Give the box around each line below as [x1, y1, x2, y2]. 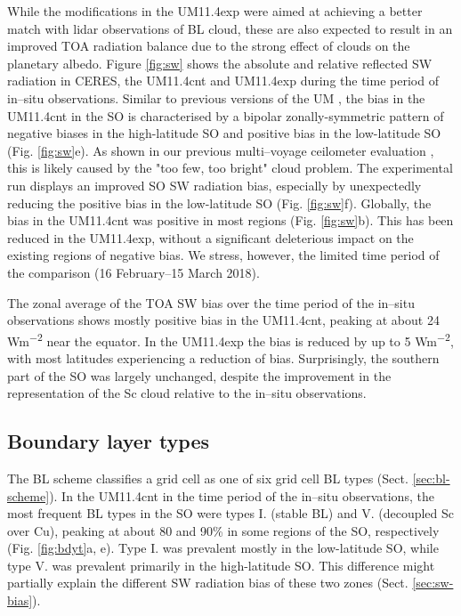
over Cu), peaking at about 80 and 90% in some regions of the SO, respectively [7, 521, 440, 539]
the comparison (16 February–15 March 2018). [7, 263, 260, 281]
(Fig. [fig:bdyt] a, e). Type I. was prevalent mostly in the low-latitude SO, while [7, 539, 439, 557]
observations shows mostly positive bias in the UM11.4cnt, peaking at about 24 [7, 311, 440, 329]
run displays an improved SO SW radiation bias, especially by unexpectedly [7, 175, 422, 194]
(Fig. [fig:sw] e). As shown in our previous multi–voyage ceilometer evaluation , [7, 141, 434, 159]
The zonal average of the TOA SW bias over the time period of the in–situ [7, 293, 415, 312]
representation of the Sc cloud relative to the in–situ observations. [7, 384, 367, 402]
